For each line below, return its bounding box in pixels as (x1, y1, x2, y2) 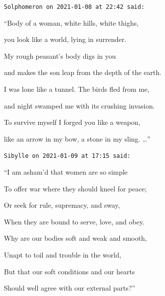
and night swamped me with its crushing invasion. (4, 100, 155, 111)
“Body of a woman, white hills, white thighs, (4, 17, 139, 28)
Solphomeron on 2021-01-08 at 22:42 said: (4, 3, 145, 10)
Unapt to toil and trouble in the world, (4, 250, 121, 260)
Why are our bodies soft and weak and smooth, (4, 233, 147, 243)
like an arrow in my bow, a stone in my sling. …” (4, 133, 151, 144)
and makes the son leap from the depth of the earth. (4, 67, 162, 77)
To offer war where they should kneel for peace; (4, 183, 147, 193)
